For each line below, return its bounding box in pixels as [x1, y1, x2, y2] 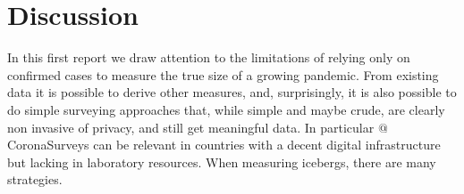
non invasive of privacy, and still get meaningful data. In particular [7, 117, 375, 136]
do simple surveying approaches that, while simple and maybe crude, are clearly [7, 100, 445, 118]
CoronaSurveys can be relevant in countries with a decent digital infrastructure [7, 135, 441, 154]
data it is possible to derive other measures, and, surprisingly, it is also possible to [7, 83, 457, 101]
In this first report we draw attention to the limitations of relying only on [7, 48, 410, 67]
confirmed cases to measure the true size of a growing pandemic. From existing [7, 65, 439, 84]
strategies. [7, 170, 63, 189]
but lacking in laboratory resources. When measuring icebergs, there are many [7, 152, 436, 171]
